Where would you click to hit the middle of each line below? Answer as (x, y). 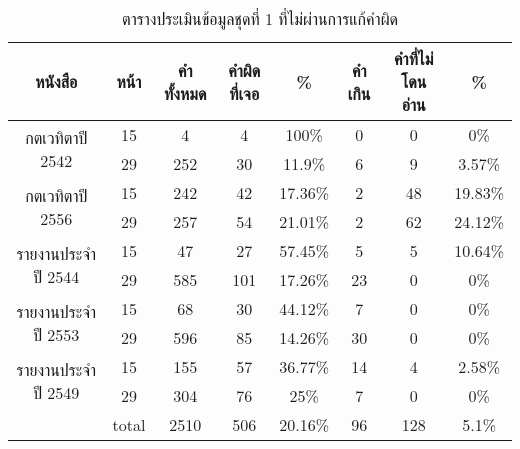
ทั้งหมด (185, 93)
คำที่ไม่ (414, 58)
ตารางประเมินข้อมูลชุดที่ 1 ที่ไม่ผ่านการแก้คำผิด (260, 18)
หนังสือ (56, 81)
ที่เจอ (244, 93)
